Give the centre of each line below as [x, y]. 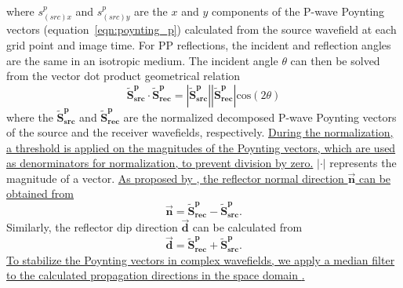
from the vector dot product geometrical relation [123, 76]
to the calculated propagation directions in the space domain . [156, 275]
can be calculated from [247, 227]
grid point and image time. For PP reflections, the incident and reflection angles [199, 45]
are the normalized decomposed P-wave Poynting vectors [260, 117]
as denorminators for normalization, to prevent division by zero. [160, 163]
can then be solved [335, 60]
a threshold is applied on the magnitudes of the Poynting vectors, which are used [201, 147]
